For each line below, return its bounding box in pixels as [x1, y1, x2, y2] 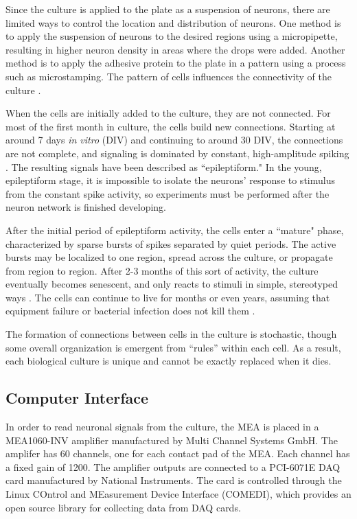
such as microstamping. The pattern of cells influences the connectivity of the [5, 69, 332, 83]
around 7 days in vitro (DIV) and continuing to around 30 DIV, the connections [5, 132, 343, 147]
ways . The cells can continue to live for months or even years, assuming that [5, 290, 330, 304]
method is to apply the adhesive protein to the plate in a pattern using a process [5, 56, 346, 70]
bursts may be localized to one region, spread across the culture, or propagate [5, 250, 333, 264]
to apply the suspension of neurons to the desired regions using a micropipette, [5, 29, 338, 43]
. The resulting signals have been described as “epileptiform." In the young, [5, 159, 322, 174]
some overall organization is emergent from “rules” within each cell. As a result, [5, 340, 341, 354]
